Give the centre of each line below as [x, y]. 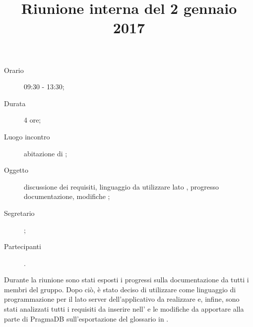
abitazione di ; [46, 153]
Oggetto [16, 170]
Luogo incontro [27, 136]
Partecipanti [23, 246]
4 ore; [32, 120]
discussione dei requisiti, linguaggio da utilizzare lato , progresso [122, 186]
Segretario [19, 213]
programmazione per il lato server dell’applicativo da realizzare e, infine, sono [122, 299]
